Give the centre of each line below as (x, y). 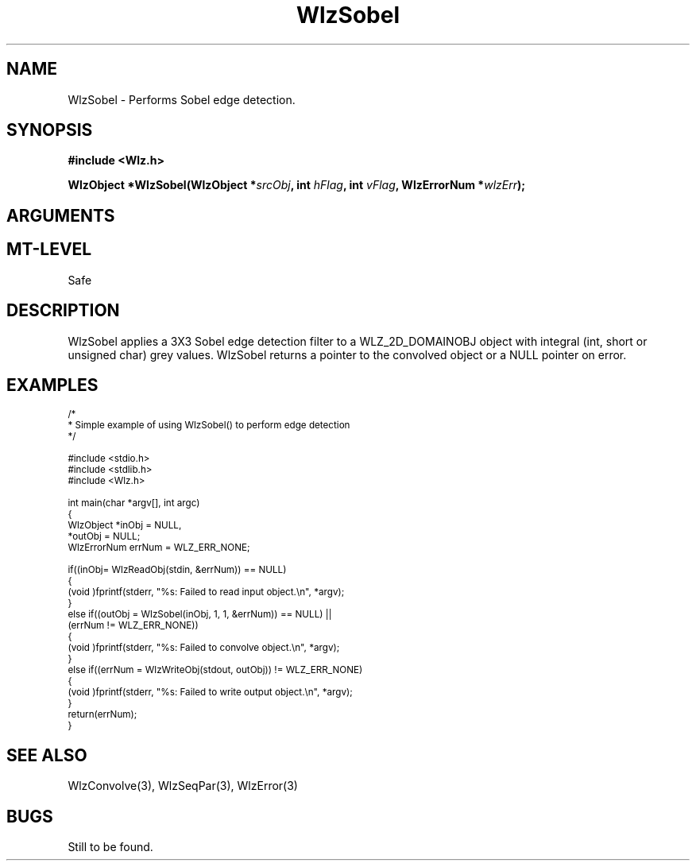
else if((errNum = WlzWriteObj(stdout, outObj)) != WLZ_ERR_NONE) (215, 670)
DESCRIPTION (63, 311)
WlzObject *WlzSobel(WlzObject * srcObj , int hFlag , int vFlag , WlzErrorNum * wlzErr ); (297, 185)
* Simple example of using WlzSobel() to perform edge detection (209, 426)
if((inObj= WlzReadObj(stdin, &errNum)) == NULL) (177, 570)
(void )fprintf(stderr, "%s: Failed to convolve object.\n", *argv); (204, 648)
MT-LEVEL (49, 250)
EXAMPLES (52, 385)
